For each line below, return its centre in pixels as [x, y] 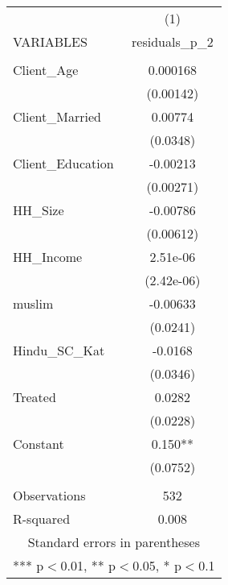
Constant [39, 444]
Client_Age [46, 70]
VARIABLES [50, 41]
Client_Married [57, 116]
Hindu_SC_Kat [59, 350]
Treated [35, 397]
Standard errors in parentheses [114, 542]
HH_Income [48, 257]
